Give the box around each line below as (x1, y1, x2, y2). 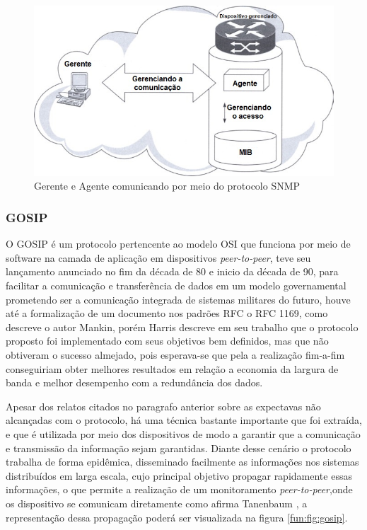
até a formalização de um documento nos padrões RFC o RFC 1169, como (6, 306, 328, 321)
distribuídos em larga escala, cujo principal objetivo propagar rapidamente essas (6, 468, 352, 483)
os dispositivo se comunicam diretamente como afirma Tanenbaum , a (6, 495, 308, 510)
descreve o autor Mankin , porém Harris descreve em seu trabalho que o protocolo (6, 319, 359, 334)
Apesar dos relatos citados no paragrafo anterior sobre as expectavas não (6, 398, 321, 413)
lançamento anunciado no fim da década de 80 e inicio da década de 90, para (6, 264, 339, 279)
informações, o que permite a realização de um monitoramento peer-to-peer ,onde (6, 482, 353, 497)
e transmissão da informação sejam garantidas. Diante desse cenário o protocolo (6, 440, 351, 455)
